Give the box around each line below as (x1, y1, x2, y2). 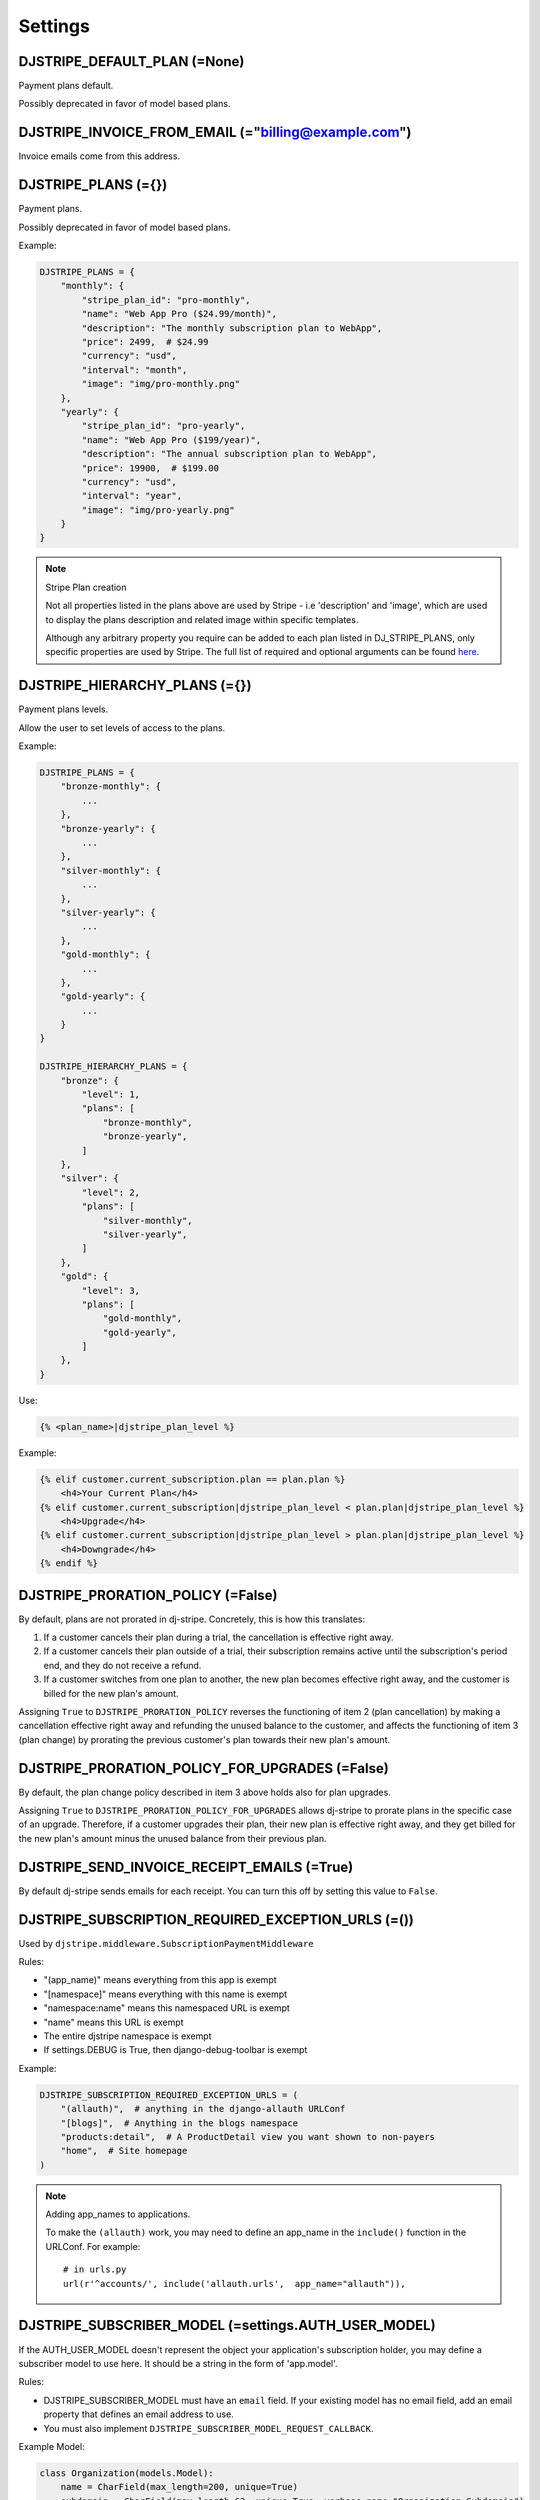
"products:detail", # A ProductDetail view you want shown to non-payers (60, 2131, 435, 2142)
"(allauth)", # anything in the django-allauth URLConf (60, 2103, 346, 2115)
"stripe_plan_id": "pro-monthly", (81, 294, 251, 305)
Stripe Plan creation (45, 581, 127, 593)
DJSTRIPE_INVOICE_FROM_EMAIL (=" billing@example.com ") (18, 124, 412, 141)
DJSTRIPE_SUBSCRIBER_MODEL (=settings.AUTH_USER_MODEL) (18, 2317, 436, 2334)
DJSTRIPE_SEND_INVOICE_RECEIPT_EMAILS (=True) (18, 1858, 354, 1875)
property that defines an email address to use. (43, 2408, 234, 2420)
